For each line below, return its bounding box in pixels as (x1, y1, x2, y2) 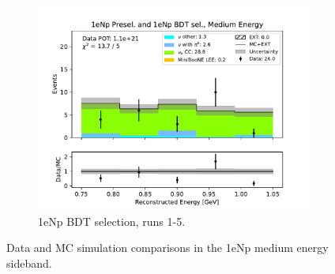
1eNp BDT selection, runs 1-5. (38, 212, 186, 229)
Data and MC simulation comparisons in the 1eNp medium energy (6, 239, 329, 256)
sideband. (6, 254, 52, 271)
